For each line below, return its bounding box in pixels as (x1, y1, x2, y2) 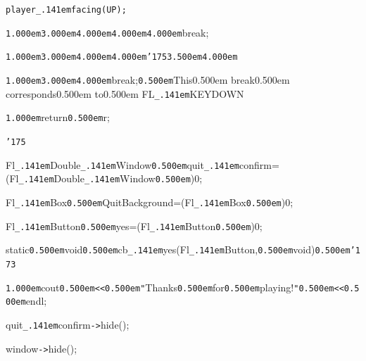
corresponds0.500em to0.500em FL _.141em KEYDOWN (6, 86, 244, 101)
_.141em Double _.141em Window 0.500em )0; (18, 171, 203, 186)
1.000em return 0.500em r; (6, 110, 110, 125)
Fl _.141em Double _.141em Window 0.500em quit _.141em (6, 157, 240, 172)
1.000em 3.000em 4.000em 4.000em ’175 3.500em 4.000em (6, 52, 238, 63)
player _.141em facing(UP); (6, 5, 127, 15)
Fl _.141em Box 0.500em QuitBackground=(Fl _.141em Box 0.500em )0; (6, 194, 294, 209)
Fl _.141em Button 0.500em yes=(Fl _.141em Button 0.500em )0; (6, 218, 263, 233)
